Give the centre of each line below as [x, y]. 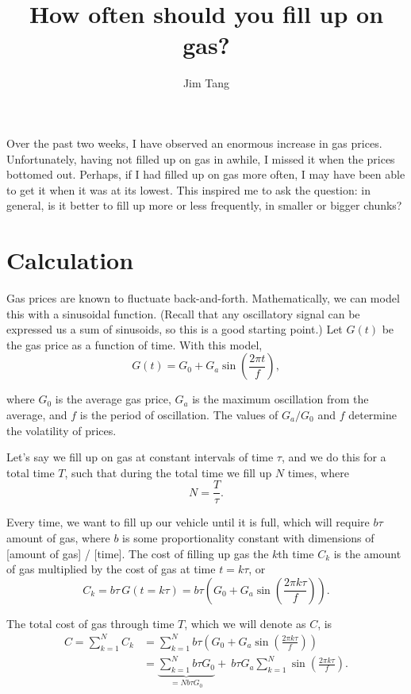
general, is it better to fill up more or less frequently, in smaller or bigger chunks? [204, 205]
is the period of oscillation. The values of [179, 414]
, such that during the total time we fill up [168, 472]
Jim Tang [206, 83]
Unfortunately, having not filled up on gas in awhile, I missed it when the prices [201, 158]
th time [296, 553]
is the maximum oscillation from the [280, 399]
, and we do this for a [334, 457]
